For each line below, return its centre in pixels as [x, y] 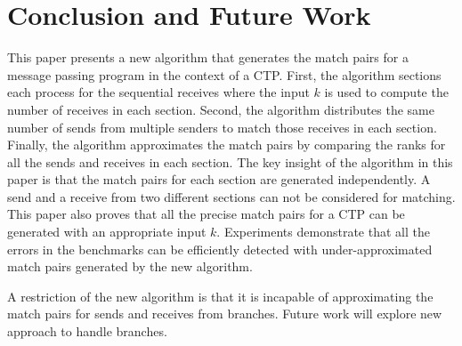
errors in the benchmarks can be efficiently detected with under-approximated [220, 249]
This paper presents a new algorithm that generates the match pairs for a [208, 57]
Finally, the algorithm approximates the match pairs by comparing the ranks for [227, 145]
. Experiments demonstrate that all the [323, 232]
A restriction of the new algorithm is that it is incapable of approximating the [220, 296]
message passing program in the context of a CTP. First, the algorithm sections [224, 74]
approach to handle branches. [87, 331]
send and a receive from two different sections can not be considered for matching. [231, 196]
